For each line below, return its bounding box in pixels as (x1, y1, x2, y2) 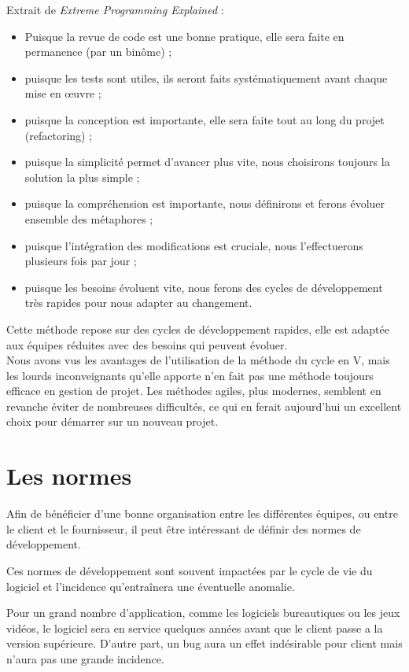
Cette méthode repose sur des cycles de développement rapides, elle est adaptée (6, 320, 389, 337)
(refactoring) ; (24, 127, 93, 143)
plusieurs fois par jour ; (24, 253, 137, 269)
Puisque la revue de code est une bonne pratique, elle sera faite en (24, 28, 345, 44)
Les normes (6, 460, 132, 492)
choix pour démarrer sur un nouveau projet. (6, 413, 219, 430)
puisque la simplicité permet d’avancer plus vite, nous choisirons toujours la (24, 153, 390, 170)
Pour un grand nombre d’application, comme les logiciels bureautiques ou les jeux (6, 604, 400, 621)
